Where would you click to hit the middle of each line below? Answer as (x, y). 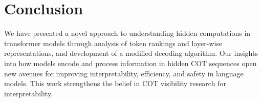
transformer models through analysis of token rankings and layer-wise (113, 43)
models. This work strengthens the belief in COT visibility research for (115, 83)
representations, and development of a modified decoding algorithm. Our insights (131, 53)
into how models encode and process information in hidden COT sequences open (130, 63)
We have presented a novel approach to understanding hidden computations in (127, 33)
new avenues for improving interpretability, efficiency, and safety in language (124, 73)
